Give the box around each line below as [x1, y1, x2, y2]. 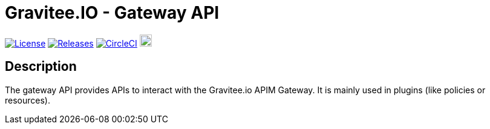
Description [5, 59, 77, 74]
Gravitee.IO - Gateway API [5, 2, 220, 23]
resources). [5, 94, 50, 105]
